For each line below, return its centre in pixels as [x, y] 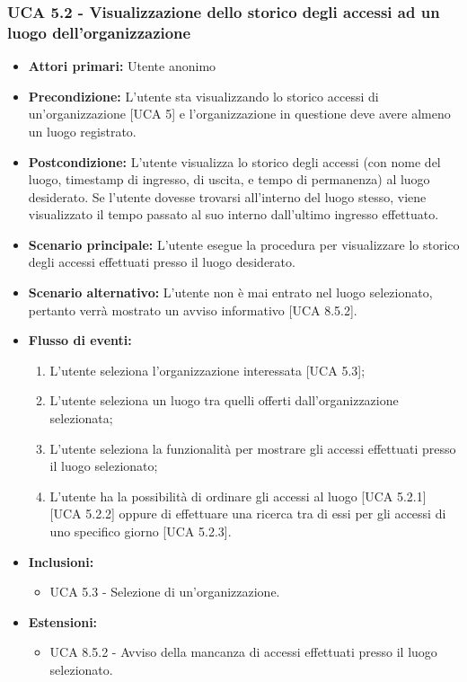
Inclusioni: [61, 561]
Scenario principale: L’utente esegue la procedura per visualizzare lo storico [244, 244]
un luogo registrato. [82, 131]
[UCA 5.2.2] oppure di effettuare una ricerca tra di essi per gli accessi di [248, 514]
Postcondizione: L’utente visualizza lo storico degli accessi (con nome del [234, 161]
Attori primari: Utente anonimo [122, 66]
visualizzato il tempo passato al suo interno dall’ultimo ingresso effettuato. [233, 214]
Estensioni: [63, 621]
